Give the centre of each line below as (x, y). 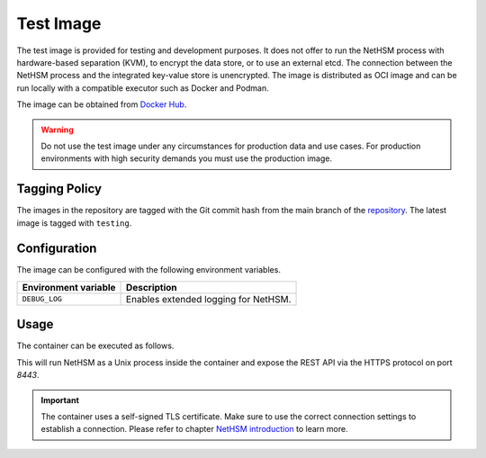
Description (152, 287)
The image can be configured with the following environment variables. (148, 270)
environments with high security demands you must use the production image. (187, 158)
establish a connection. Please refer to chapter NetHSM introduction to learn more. (194, 429)
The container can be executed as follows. (95, 346)
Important (60, 400)
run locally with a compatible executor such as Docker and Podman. (143, 88)
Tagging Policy (59, 189)
